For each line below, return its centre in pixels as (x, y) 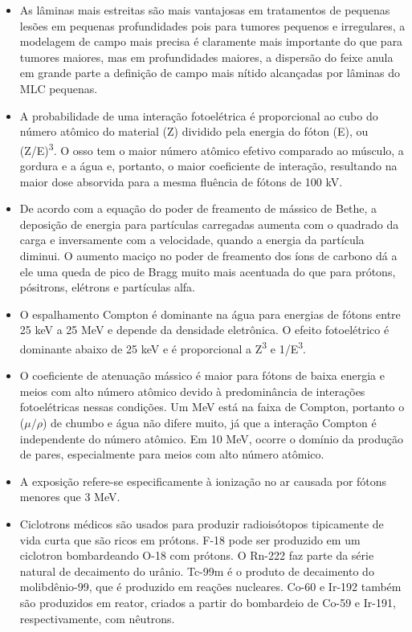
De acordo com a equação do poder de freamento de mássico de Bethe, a (198, 208)
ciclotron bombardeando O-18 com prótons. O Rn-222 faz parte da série (197, 555)
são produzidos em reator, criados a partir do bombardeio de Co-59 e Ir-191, (208, 602)
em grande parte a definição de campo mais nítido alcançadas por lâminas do (210, 73)
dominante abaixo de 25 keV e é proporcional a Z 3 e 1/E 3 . (163, 347)
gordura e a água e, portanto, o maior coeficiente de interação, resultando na (208, 165)
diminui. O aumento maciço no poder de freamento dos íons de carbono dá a (208, 255)
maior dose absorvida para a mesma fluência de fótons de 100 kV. (181, 181)
